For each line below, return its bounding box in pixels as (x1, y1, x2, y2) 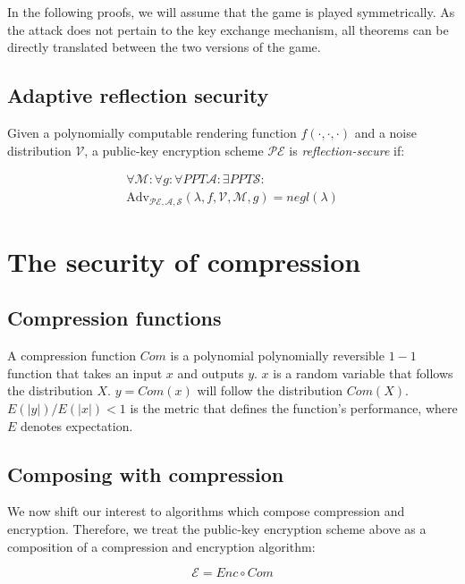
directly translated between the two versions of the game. (7, 38, 321, 56)
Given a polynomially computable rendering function (7, 123, 297, 141)
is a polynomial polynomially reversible (170, 346, 385, 365)
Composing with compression (7, 460, 284, 487)
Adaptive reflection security (7, 81, 269, 109)
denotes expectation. (21, 416, 133, 435)
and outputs (177, 363, 244, 382)
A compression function (7, 346, 137, 365)
